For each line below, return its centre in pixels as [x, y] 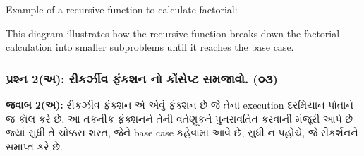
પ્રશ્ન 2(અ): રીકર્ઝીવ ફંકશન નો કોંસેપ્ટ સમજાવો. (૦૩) [142, 78]
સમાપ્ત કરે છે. [34, 146]
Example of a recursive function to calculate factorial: [122, 9]
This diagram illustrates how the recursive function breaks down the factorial [173, 33]
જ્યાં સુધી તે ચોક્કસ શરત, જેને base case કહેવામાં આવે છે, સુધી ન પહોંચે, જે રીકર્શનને [182, 132]
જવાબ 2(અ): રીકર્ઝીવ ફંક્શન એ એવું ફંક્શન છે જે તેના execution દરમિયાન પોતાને [180, 104]
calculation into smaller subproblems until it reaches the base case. [150, 47]
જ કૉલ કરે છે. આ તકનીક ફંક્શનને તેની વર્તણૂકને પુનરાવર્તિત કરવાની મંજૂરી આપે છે [180, 118]
